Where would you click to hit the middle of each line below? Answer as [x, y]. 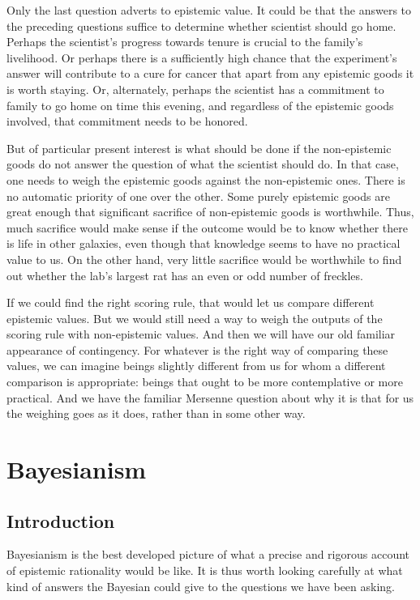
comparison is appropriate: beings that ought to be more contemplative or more [205, 382]
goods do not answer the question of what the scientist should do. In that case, [203, 164]
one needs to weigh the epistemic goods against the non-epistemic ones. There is [206, 179]
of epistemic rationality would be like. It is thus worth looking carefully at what [205, 570]
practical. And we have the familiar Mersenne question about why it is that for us [210, 397]
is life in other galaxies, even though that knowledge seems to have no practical [204, 243]
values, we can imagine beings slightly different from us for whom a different [196, 366]
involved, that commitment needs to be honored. [127, 121]
